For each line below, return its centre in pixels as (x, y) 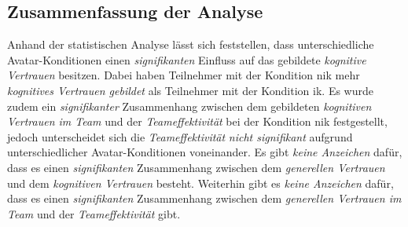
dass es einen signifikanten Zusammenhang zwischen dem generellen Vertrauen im (204, 198)
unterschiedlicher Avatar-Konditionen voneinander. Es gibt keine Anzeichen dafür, (205, 152)
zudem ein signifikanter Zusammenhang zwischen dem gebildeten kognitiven (189, 106)
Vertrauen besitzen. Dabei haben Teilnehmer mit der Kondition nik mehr (184, 75)
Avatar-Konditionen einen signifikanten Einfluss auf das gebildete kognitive (187, 59)
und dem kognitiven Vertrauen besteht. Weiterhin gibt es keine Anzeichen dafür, (200, 183)
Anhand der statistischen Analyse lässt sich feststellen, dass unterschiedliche (191, 44)
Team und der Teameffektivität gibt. (94, 213)
